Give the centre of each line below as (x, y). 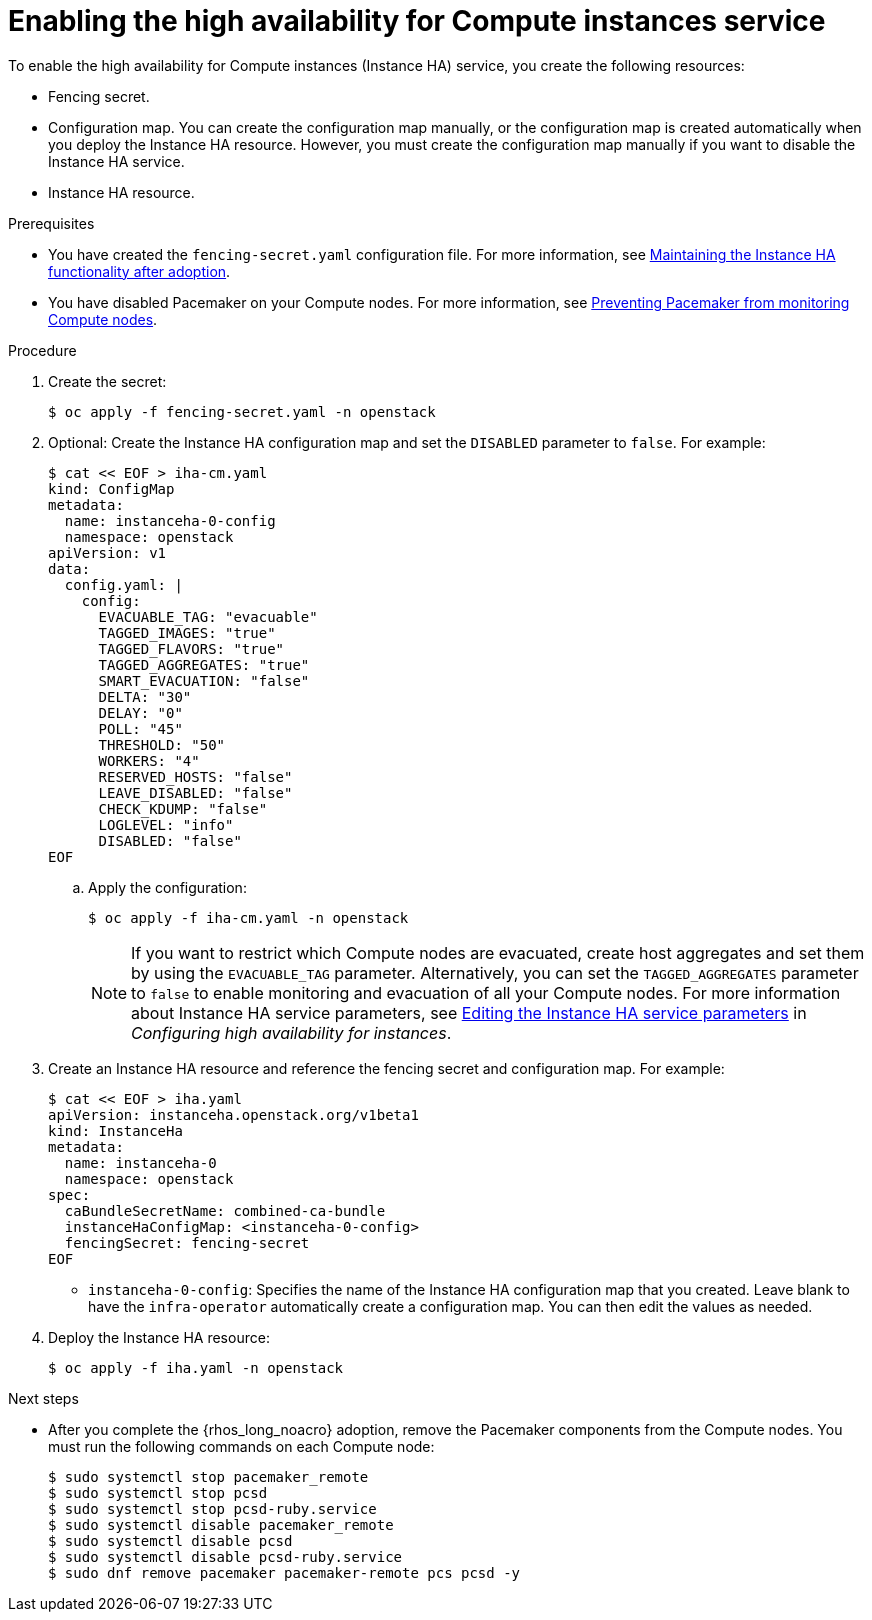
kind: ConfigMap (111, 488)
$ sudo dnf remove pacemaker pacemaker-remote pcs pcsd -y (284, 1572)
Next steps (43, 1398)
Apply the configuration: (167, 887)
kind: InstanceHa (115, 1130)
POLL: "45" (140, 728)
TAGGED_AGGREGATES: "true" (204, 664)
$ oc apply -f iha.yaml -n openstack (196, 1367)
